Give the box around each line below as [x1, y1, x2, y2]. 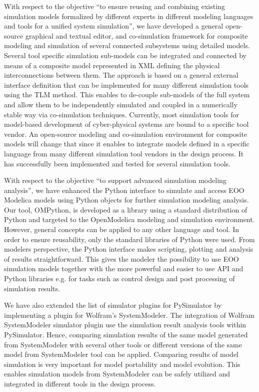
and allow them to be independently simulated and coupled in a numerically [4, 99, 237, 109]
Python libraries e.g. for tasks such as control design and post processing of [4, 273, 235, 284]
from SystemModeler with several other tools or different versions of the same [4, 339, 242, 349]
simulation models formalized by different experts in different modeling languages [4, 11, 253, 21]
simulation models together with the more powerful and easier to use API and [4, 263, 243, 274]
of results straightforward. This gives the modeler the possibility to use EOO [4, 253, 239, 264]
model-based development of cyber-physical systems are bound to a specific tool [4, 119, 249, 129]
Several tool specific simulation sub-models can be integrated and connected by [4, 50, 246, 60]
